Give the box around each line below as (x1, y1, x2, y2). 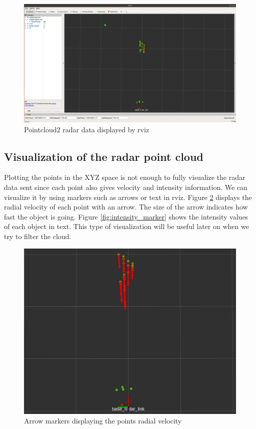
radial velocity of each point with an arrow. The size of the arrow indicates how (4, 201, 248, 212)
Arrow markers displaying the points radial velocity (24, 415, 182, 426)
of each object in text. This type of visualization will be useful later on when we (4, 221, 249, 232)
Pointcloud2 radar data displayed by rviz (24, 124, 149, 134)
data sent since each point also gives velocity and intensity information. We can (4, 182, 247, 192)
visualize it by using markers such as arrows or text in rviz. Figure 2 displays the (4, 191, 252, 202)
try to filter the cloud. (4, 231, 71, 241)
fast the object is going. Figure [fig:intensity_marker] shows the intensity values (4, 211, 248, 222)
